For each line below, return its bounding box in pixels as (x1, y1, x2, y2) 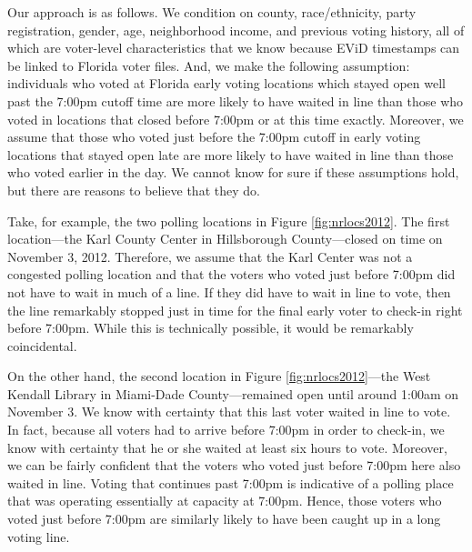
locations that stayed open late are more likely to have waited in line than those (7, 145, 454, 164)
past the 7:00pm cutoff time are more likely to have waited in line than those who (7, 91, 464, 110)
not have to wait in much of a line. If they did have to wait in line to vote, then (7, 282, 451, 301)
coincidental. (7, 336, 77, 355)
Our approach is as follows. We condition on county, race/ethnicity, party (7, 3, 417, 21)
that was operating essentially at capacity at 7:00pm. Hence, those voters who (7, 491, 442, 510)
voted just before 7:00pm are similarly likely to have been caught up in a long (7, 509, 441, 528)
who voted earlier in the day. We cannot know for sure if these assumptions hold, (7, 163, 459, 182)
